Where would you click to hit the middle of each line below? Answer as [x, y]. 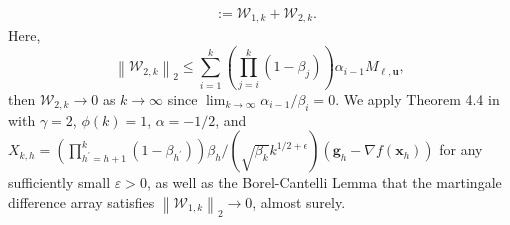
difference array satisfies [81, 201]
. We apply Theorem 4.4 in [417, 98]
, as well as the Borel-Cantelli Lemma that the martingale [324, 182]
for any [461, 149]
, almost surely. [299, 201]
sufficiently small [59, 182]
